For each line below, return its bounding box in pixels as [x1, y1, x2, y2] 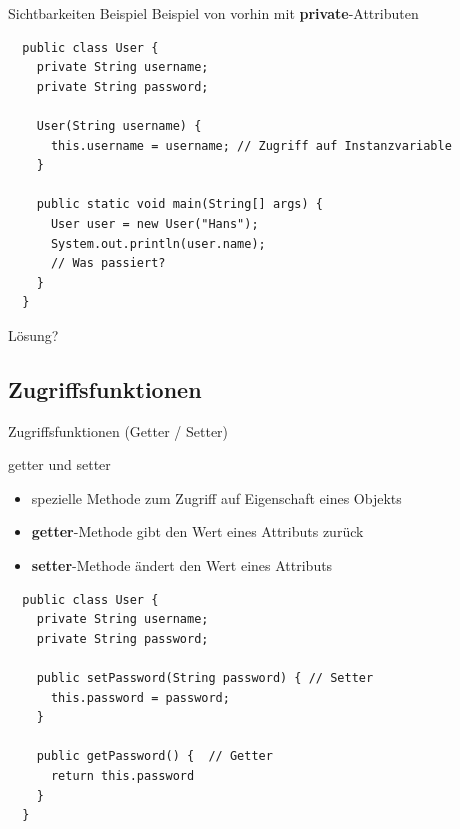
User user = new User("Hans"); [50, 216, 259, 231]
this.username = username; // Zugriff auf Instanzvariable [50, 138, 452, 153]
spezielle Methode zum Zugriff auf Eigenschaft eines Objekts [31, 487, 402, 508]
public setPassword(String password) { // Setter [36, 671, 374, 686]
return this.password [50, 769, 195, 784]
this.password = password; [50, 690, 230, 705]
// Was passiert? [50, 256, 166, 271]
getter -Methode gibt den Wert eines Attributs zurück [31, 521, 364, 542]
